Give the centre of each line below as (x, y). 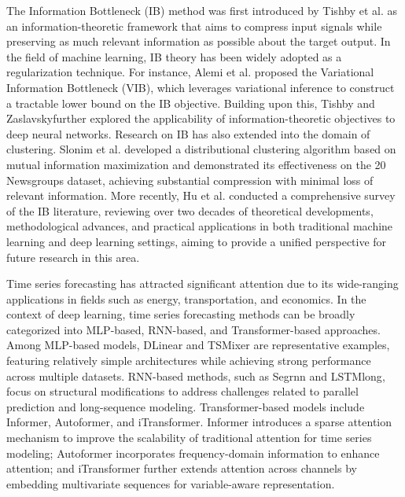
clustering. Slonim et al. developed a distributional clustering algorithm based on (201, 149)
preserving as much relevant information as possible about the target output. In (199, 41)
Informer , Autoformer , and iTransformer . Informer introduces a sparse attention (199, 422)
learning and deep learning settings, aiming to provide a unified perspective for (197, 241)
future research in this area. (73, 257)
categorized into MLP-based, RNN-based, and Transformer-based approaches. (193, 329)
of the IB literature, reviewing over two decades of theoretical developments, (190, 210)
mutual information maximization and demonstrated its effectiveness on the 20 (196, 164)
